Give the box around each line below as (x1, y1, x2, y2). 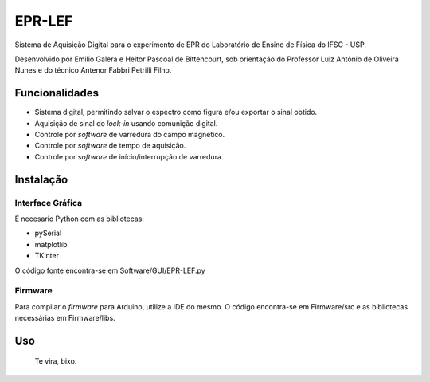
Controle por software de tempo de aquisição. (34, 140, 186, 151)
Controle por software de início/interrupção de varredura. (34, 152, 224, 161)
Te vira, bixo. (34, 356, 77, 366)
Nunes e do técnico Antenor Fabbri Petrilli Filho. (14, 65, 172, 75)
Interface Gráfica (14, 197, 83, 208)
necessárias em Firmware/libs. (14, 313, 115, 323)
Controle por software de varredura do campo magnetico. (34, 130, 225, 140)
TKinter (34, 251, 60, 261)
